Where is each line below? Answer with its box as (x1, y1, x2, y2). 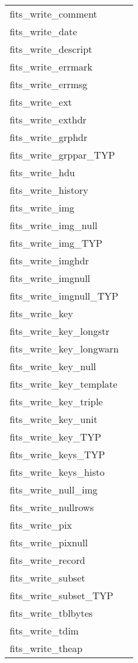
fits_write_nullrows (10, 500, 94, 514)
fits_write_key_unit (10, 412, 98, 426)
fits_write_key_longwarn (10, 342, 119, 356)
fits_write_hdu (10, 165, 75, 179)
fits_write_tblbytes (10, 606, 93, 620)
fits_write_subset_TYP (10, 588, 114, 602)
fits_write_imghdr (10, 253, 89, 267)
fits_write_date (10, 24, 77, 38)
